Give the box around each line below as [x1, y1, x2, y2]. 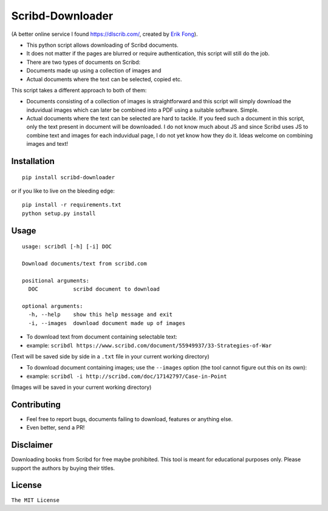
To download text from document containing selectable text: [26, 333, 177, 340]
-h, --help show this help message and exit [28, 311, 173, 318]
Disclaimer [11, 440, 53, 450]
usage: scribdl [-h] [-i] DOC [22, 243, 112, 250]
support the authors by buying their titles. [11, 464, 115, 472]
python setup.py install [22, 210, 96, 217]
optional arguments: [22, 303, 83, 309]
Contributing [11, 399, 61, 410]
